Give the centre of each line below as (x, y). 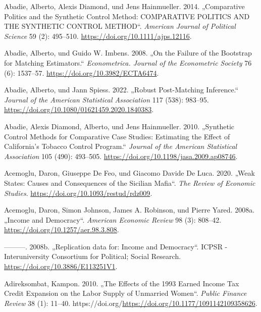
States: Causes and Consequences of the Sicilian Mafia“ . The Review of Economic (130, 183)
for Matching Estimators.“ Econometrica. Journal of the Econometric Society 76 (128, 62)
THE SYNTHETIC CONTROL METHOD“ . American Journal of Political (120, 26)
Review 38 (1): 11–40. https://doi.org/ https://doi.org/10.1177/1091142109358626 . (131, 303)
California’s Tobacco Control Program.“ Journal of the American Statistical (121, 146)
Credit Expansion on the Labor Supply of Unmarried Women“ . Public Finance (125, 293)
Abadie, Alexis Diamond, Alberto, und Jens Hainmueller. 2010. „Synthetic (119, 126)
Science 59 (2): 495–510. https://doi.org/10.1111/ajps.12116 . (98, 36)
